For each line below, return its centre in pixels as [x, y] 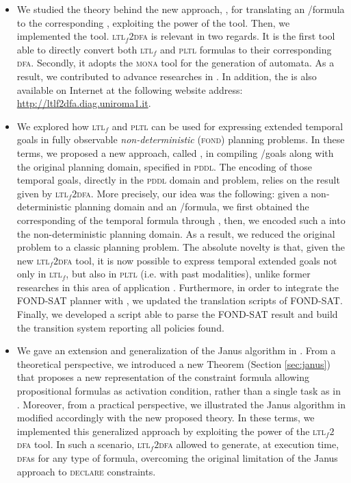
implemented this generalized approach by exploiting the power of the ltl [171, 431]
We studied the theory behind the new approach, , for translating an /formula [181, 9]
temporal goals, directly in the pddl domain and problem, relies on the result [178, 180]
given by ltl [42, 193]
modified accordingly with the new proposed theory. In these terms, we [166, 418]
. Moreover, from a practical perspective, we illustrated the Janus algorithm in [181, 404]
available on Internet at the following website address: [130, 89]
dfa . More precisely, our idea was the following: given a [192, 193]
